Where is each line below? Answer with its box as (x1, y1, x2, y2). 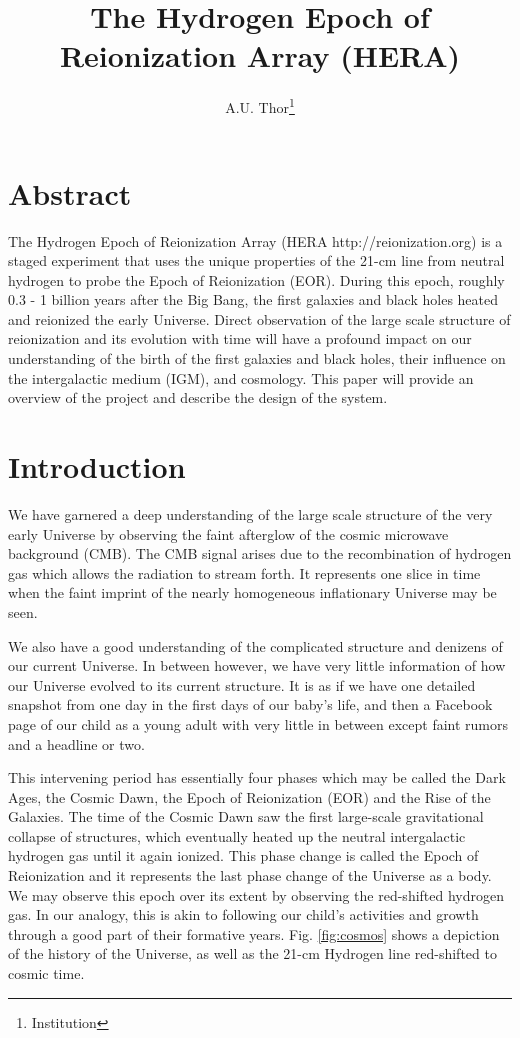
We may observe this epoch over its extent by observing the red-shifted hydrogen (8, 884, 505, 905)
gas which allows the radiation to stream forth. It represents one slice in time (8, 562, 481, 583)
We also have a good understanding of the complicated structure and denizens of (8, 635, 503, 656)
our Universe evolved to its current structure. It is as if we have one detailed (8, 674, 476, 695)
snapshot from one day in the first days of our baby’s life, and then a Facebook (8, 694, 493, 715)
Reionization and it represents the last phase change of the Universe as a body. (8, 865, 492, 886)
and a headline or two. (8, 733, 145, 754)
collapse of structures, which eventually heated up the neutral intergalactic (8, 825, 466, 846)
